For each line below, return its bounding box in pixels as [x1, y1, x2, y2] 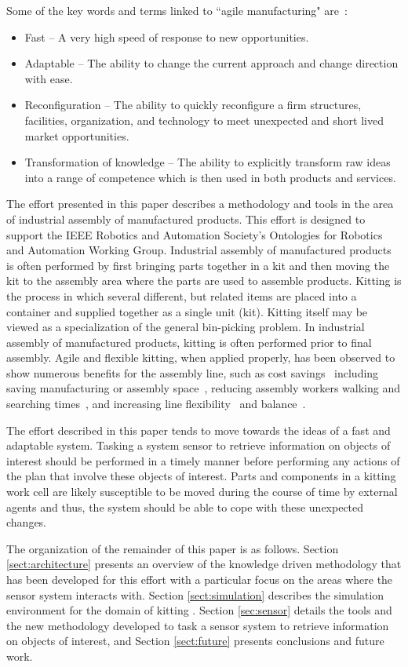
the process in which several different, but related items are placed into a [6, 287, 357, 304]
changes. [6, 514, 47, 530]
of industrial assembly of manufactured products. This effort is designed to [6, 210, 366, 227]
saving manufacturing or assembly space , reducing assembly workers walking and [6, 380, 401, 396]
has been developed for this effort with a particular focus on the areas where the [6, 571, 393, 587]
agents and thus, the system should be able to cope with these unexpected [6, 498, 364, 515]
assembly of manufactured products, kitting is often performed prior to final [6, 333, 372, 350]
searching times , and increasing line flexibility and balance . [6, 395, 306, 412]
